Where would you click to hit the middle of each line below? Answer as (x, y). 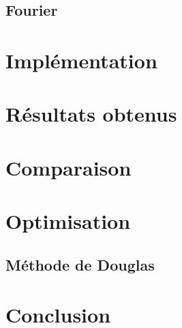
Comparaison (69, 167)
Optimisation (68, 221)
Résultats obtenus (91, 114)
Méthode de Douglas (80, 264)
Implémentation (81, 60)
